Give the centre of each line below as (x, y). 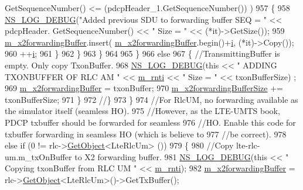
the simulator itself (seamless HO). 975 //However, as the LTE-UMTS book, (142, 111)
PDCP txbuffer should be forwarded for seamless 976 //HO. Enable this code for (150, 122)
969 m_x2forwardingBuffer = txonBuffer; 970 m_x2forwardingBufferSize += (144, 88)
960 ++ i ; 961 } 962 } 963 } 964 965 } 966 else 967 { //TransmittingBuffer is (142, 53)
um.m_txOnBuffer (38, 156)
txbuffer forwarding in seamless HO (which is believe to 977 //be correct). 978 (146, 134)
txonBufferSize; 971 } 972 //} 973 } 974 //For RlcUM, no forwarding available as (151, 99)
